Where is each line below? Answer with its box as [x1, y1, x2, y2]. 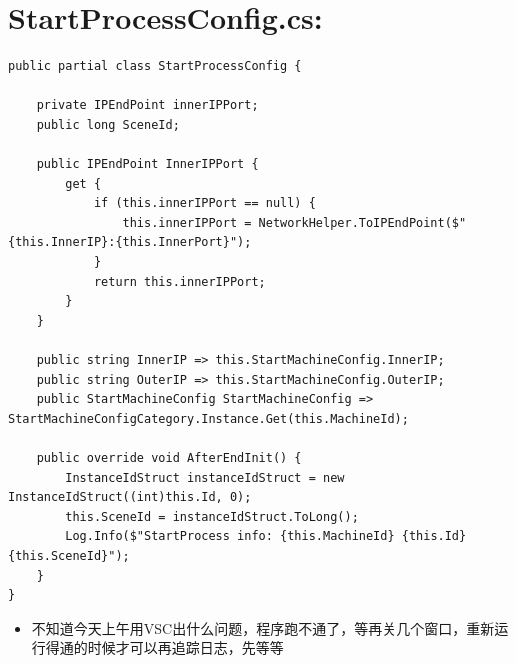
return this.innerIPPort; [93, 274, 266, 289]
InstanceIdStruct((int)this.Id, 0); [8, 490, 252, 505]
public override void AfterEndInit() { [36, 451, 302, 465]
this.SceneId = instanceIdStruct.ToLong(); [65, 509, 359, 524]
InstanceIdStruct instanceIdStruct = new [65, 470, 345, 485]
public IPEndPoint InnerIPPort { [36, 157, 259, 172]
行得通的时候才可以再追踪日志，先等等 [31, 637, 284, 658]
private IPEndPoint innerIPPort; [36, 98, 259, 113]
